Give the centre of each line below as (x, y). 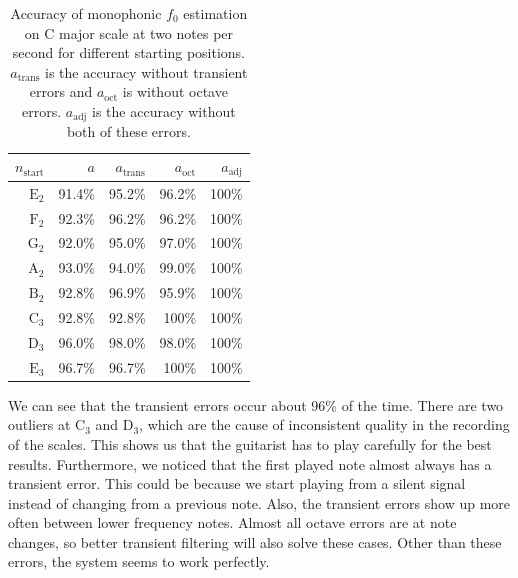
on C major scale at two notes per (129, 32)
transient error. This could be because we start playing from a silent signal (237, 483)
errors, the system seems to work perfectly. (139, 561)
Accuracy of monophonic (86, 13)
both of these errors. (128, 131)
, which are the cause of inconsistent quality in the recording (324, 424)
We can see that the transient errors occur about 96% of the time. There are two (256, 404)
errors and (61, 91)
